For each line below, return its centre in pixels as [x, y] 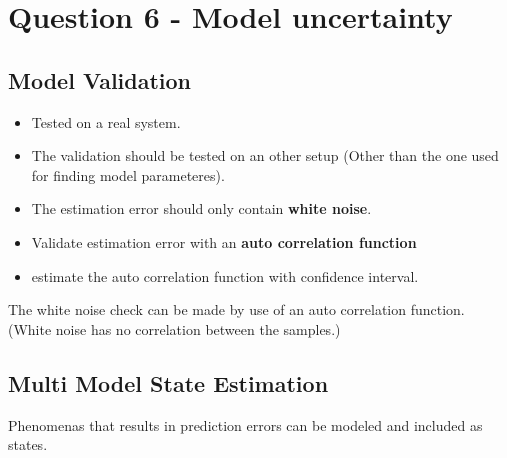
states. [28, 444]
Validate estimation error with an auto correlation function [224, 241]
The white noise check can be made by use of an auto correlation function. [236, 309]
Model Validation [100, 79]
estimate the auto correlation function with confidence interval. [225, 275]
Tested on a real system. [106, 121]
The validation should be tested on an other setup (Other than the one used [265, 155]
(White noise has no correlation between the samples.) [174, 328]
